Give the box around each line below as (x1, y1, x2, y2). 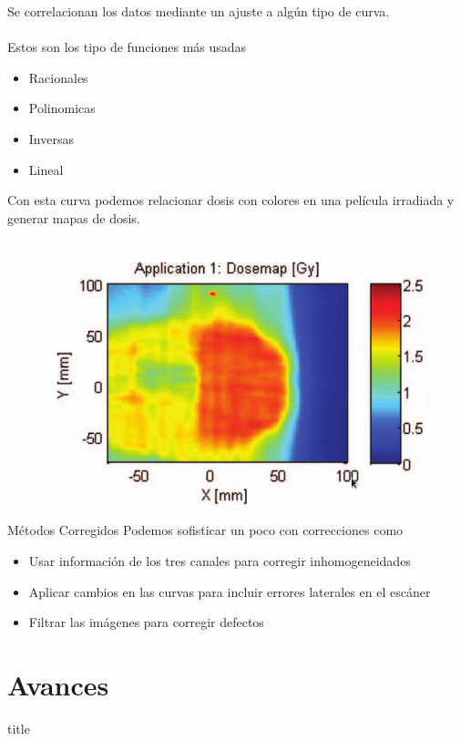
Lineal (28, 160, 64, 179)
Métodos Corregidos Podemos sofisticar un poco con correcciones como (7, 520, 404, 540)
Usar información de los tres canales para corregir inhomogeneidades (28, 551, 411, 571)
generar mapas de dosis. (7, 208, 140, 227)
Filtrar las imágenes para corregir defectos (28, 612, 264, 632)
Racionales (28, 67, 88, 87)
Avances (7, 666, 109, 704)
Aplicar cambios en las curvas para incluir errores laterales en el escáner (28, 581, 431, 601)
